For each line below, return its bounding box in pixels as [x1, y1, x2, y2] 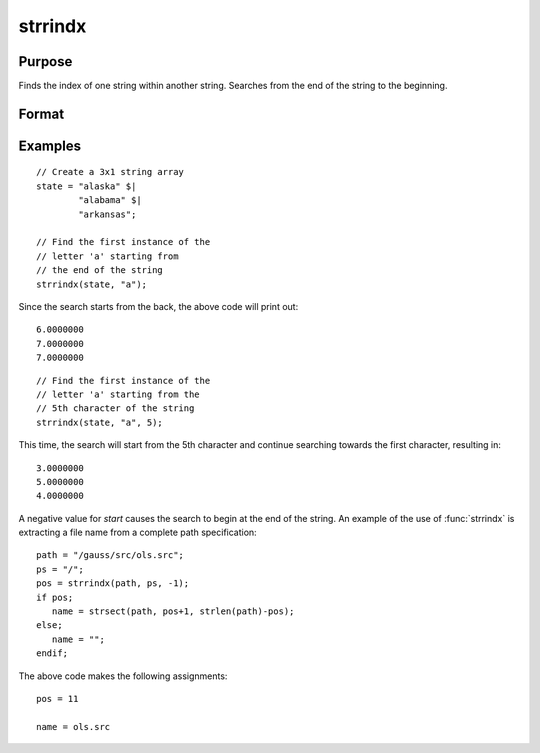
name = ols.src [36, 721, 111, 732]
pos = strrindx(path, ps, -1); [36, 578, 190, 589]
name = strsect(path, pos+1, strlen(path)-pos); [51, 606, 295, 617]
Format [18, 105, 65, 122]
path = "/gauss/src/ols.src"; [36, 550, 185, 561]
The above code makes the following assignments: [18, 670, 228, 682]
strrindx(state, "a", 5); [36, 416, 164, 428]
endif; [36, 648, 69, 659]
